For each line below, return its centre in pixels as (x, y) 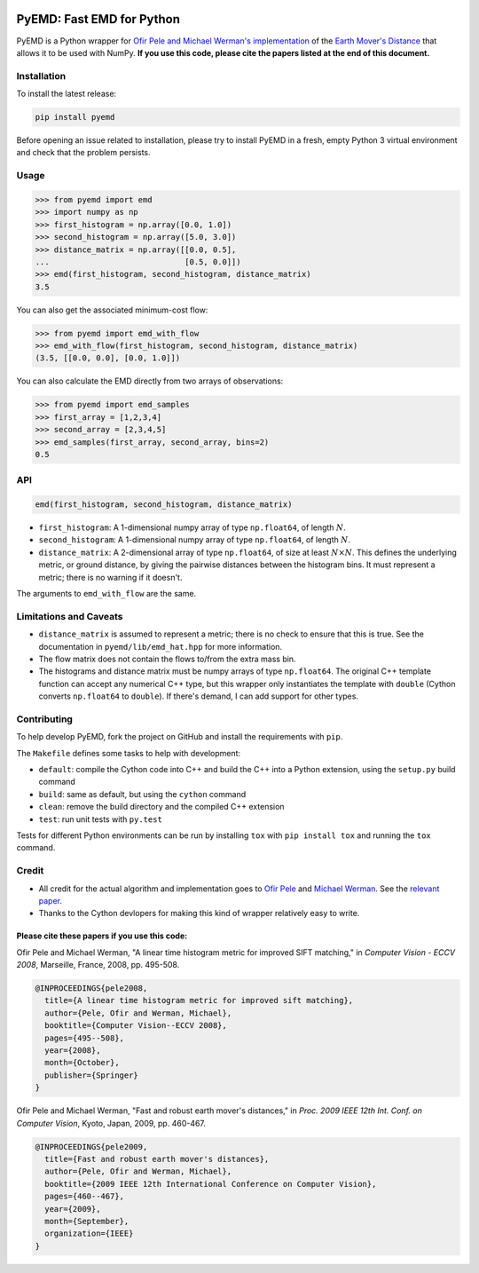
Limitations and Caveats (70, 616)
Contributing (44, 719)
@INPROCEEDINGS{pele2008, (91, 988)
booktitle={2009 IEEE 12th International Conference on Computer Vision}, (211, 1184)
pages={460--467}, (84, 1197)
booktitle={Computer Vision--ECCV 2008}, (136, 1026)
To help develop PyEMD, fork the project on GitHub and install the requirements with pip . (180, 737)
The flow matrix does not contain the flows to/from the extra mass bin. (167, 659)
